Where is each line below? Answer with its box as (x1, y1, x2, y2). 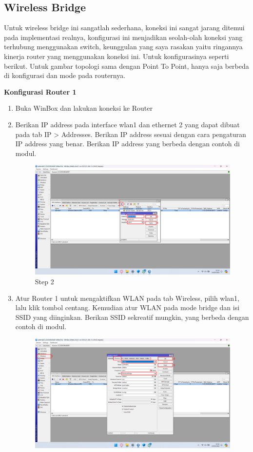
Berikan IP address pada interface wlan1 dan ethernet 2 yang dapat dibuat (15, 119, 240, 129)
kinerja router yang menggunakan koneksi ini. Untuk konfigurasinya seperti (4, 51, 229, 61)
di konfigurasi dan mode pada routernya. (4, 70, 126, 80)
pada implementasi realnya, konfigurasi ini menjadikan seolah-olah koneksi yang (4, 32, 243, 42)
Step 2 (35, 276, 54, 287)
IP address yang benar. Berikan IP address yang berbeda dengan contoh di (15, 138, 240, 149)
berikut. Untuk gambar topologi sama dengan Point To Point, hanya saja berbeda (4, 60, 249, 71)
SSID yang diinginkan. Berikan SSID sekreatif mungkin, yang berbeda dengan (15, 312, 249, 322)
